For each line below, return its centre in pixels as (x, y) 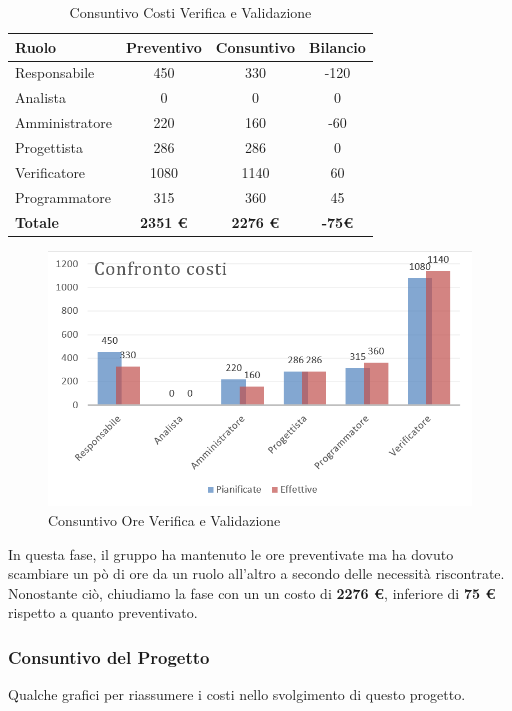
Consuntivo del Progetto (109, 656)
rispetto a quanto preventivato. (103, 612)
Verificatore (50, 171)
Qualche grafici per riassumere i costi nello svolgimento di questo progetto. (237, 694)
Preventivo (164, 46)
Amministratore (63, 122)
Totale (37, 221)
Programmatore (63, 196)
